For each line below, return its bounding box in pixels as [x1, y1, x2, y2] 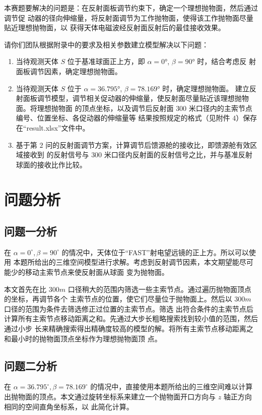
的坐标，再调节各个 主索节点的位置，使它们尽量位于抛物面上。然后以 [4, 293, 232, 304]
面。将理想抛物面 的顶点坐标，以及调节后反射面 [16, 102, 174, 113]
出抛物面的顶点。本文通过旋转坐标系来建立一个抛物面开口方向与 [4, 391, 216, 402]
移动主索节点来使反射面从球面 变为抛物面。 [25, 267, 169, 277]
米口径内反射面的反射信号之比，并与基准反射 [104, 149, 252, 160]
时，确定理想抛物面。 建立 [162, 83, 249, 93]
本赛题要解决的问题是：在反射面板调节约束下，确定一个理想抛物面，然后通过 [4, 3, 258, 13]
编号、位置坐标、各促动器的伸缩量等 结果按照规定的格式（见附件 [16, 112, 230, 123]
